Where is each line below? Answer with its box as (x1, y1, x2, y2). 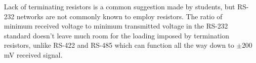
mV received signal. (4, 49, 63, 60)
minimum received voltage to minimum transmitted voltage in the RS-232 (4, 21, 228, 31)
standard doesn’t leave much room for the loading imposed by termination (4, 30, 229, 40)
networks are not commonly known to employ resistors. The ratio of (16, 11, 222, 21)
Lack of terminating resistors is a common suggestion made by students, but (4, 1, 235, 11)
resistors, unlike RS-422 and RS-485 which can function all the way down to (4, 40, 234, 50)
